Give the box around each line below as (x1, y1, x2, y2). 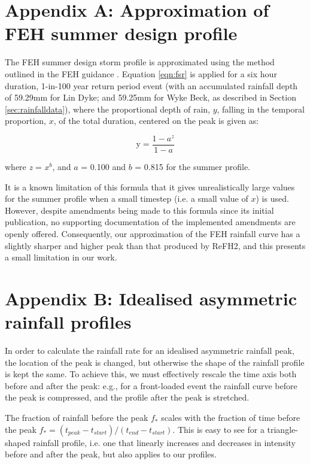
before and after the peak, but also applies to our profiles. (5, 448, 217, 460)
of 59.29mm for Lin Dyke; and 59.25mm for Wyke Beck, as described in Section (5, 91, 296, 104)
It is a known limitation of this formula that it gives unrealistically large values (5, 180, 295, 193)
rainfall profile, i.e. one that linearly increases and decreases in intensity (33, 436, 296, 448)
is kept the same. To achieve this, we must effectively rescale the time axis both (5, 368, 297, 380)
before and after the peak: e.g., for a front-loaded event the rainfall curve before (5, 379, 297, 392)
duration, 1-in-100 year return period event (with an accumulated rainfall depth (5, 79, 298, 92)
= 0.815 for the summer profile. (135, 160, 251, 173)
